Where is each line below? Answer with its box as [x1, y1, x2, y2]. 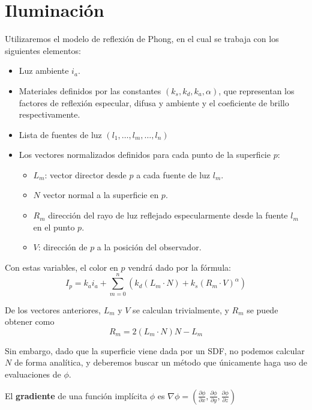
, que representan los [218, 84, 295, 97]
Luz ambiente [19, 64, 69, 77]
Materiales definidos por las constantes [19, 84, 161, 97]
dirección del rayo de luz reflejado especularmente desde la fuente [48, 209, 288, 222]
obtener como [5, 315, 55, 328]
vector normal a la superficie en [43, 188, 159, 201]
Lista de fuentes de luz [19, 128, 102, 140]
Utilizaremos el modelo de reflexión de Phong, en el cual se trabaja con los [5, 32, 279, 45]
